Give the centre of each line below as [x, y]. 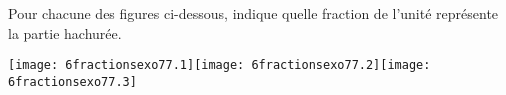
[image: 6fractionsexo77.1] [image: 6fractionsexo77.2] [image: [219, 65]
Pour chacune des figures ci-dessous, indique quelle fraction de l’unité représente [253, 13]
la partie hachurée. [65, 32]
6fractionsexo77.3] [72, 81]
